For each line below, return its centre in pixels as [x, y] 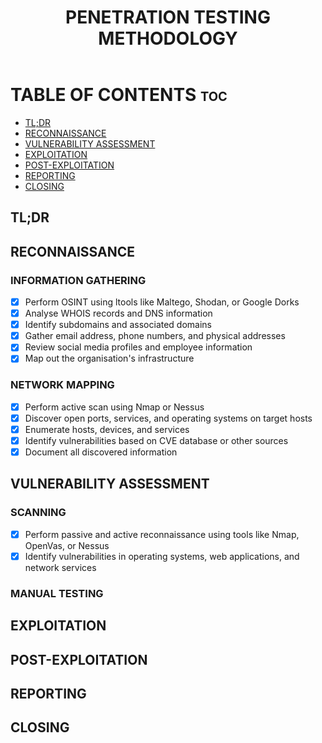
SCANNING [38, 513]
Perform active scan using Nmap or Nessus [114, 407]
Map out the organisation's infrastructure [109, 358]
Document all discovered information [101, 452]
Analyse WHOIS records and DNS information [118, 313]
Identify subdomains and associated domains [118, 325]
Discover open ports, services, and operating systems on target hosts [168, 418]
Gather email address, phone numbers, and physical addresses [155, 336]
